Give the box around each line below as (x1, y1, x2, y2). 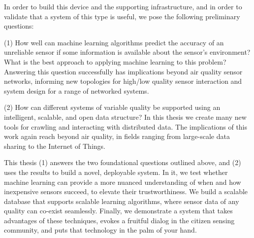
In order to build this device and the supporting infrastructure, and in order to (4, 1, 242, 11)
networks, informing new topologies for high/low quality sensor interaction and (4, 76, 242, 86)
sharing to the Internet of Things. (4, 140, 105, 151)
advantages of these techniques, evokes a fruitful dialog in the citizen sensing (4, 215, 235, 225)
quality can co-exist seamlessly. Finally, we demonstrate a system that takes (4, 205, 233, 216)
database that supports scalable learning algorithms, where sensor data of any (4, 196, 239, 206)
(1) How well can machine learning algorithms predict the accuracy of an (4, 37, 224, 47)
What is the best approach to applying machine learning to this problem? (4, 56, 226, 67)
